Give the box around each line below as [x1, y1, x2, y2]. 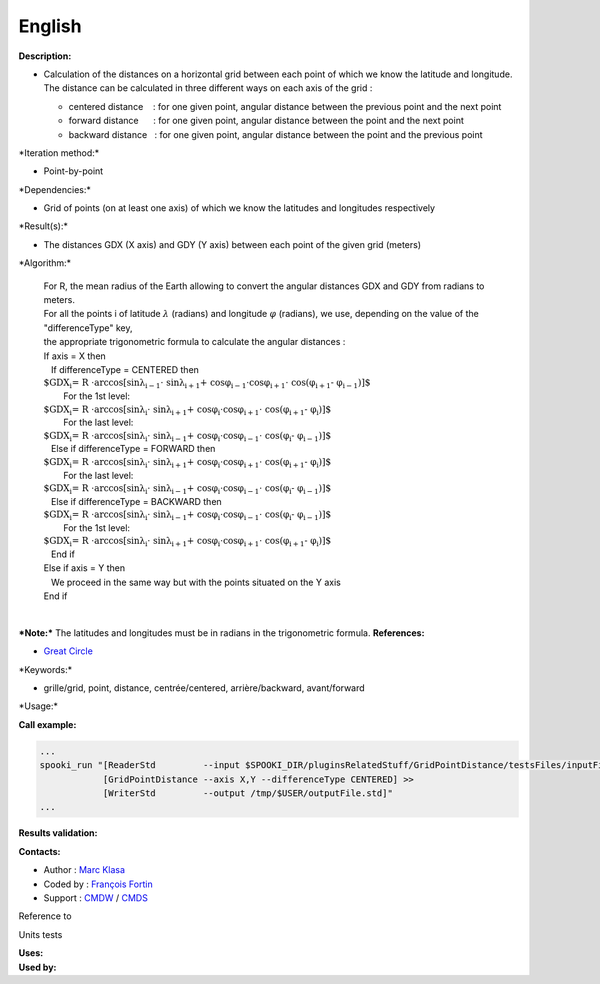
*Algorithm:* [18, 257, 72, 269]
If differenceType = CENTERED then [50, 363, 200, 375]
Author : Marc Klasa [43, 864, 125, 876]
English [18, 15, 82, 37]
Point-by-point [43, 165, 104, 177]
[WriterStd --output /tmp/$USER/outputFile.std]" [102, 788, 394, 799]
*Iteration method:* [18, 146, 100, 159]
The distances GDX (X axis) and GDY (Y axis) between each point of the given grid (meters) [43, 238, 422, 250]
